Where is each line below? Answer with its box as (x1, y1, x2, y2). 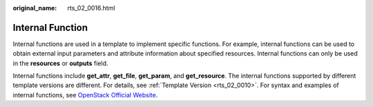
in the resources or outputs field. (12, 59, 108, 67)
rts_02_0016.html (67, 4, 115, 12)
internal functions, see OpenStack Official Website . (12, 91, 158, 99)
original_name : (12, 4, 57, 12)
